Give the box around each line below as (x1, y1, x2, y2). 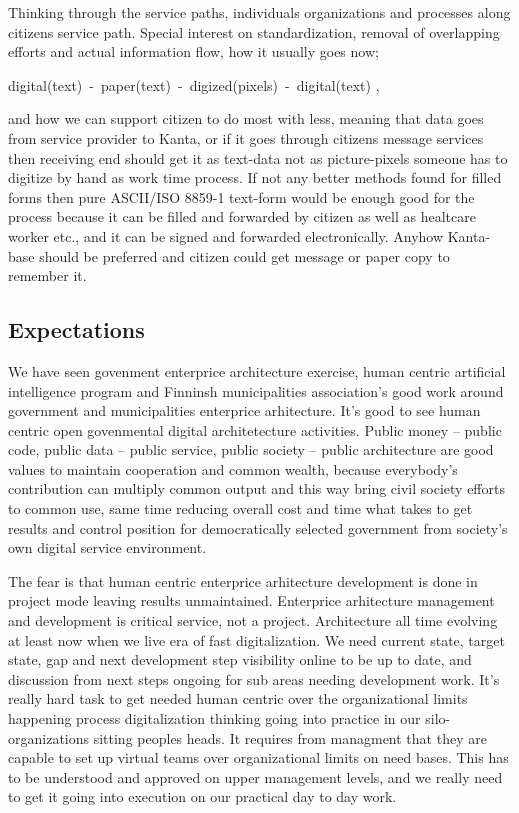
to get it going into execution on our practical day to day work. (8, 786, 397, 807)
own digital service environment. (8, 537, 207, 558)
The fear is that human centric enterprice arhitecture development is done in (8, 570, 478, 591)
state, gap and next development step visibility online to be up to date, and (8, 649, 472, 670)
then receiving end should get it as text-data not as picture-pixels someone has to (8, 147, 508, 168)
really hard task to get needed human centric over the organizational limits (8, 688, 468, 709)
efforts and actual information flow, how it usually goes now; (8, 41, 379, 62)
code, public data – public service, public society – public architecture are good (8, 439, 494, 460)
